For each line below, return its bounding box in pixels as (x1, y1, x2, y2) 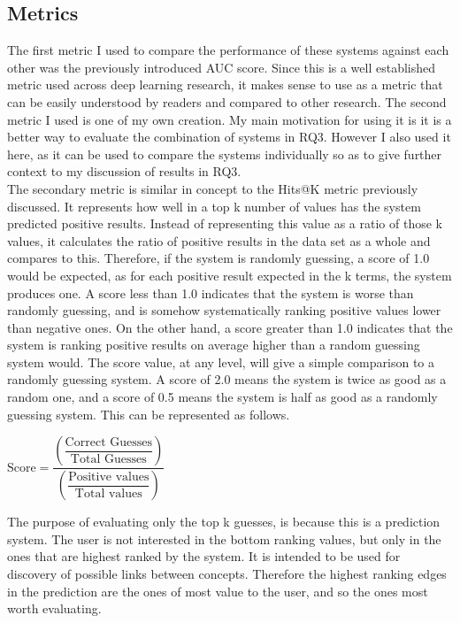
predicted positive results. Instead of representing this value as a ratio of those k (7, 214, 442, 233)
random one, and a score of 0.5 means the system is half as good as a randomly (7, 388, 438, 406)
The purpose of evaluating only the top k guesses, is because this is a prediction (7, 512, 441, 531)
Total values (74, 487, 142, 500)
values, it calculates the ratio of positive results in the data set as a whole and (7, 231, 431, 250)
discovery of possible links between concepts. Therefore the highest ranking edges (7, 564, 447, 582)
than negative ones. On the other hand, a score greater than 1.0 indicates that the (7, 318, 453, 336)
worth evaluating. (7, 599, 102, 618)
